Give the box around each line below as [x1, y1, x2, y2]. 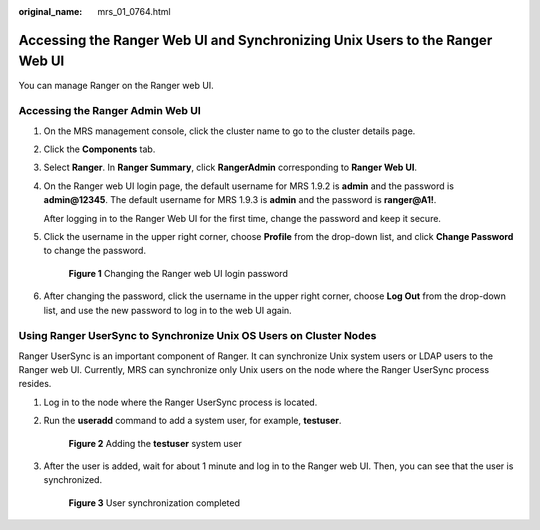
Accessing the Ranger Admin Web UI [18, 104, 202, 118]
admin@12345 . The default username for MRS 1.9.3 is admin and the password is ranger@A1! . [43, 194, 437, 206]
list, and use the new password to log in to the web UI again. [43, 304, 292, 316]
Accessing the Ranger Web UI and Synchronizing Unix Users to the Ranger [18, 31, 493, 49]
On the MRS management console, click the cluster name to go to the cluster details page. [43, 125, 416, 137]
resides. [18, 378, 52, 390]
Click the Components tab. [43, 143, 156, 155]
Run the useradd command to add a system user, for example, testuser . [43, 415, 342, 427]
